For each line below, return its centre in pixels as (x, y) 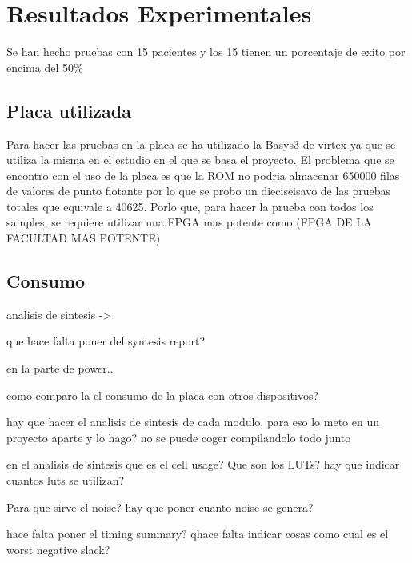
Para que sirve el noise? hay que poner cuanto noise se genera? (160, 507)
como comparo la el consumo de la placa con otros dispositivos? (163, 395)
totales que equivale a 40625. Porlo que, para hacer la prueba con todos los (190, 206)
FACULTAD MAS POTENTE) (84, 238)
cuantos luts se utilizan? (66, 480)
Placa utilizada (69, 110)
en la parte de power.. (60, 368)
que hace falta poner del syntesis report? (106, 341)
